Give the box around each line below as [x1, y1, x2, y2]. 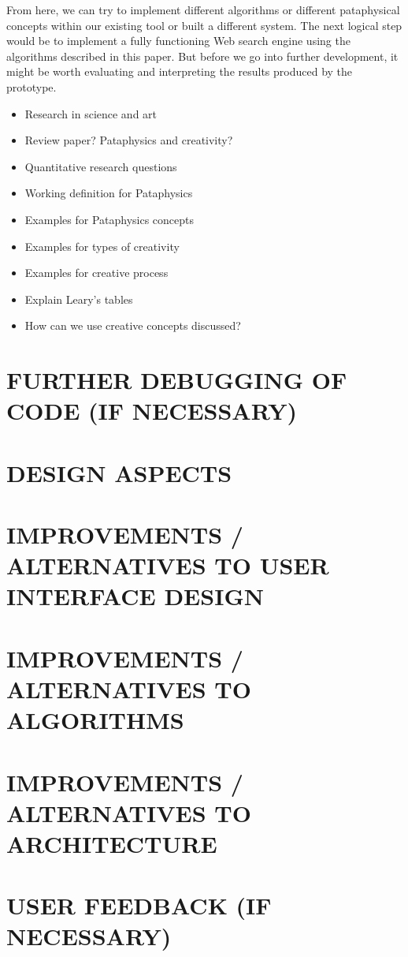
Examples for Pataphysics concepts [24, 211, 195, 227]
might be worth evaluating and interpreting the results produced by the [6, 63, 353, 80]
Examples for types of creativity [24, 237, 180, 254]
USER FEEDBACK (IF [6, 889, 272, 921]
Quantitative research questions [24, 158, 177, 174]
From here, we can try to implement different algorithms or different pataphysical [6, 2, 400, 17]
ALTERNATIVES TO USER [6, 549, 329, 581]
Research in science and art [24, 105, 158, 121]
